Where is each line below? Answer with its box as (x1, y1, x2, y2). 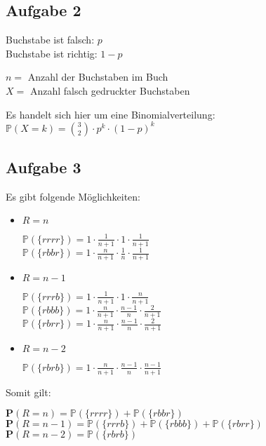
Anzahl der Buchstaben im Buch (27, 69, 168, 84)
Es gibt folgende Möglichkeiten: (6, 189, 141, 203)
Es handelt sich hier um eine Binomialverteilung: (6, 107, 215, 121)
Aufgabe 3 (6, 156, 81, 178)
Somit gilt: (6, 384, 51, 399)
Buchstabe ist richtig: (6, 46, 98, 60)
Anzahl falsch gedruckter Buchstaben (29, 83, 190, 97)
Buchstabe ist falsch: (6, 32, 95, 47)
